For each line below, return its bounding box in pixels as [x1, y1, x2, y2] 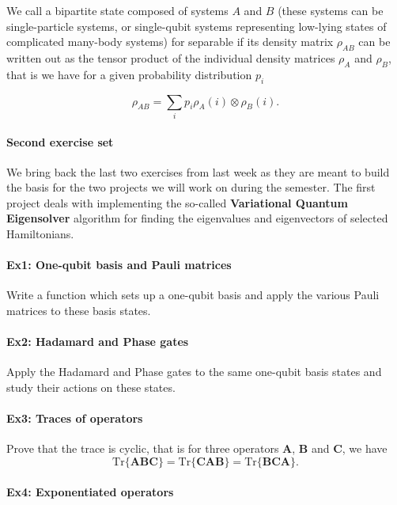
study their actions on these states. [6, 379, 176, 396]
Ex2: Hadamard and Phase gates [6, 333, 189, 350]
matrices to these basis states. [6, 302, 151, 319]
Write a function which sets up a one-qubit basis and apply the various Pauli [6, 287, 380, 303]
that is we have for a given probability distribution [6, 66, 252, 82]
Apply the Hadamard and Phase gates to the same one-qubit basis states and [6, 363, 382, 380]
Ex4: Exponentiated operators [6, 483, 174, 499]
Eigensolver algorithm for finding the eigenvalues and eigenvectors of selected [6, 210, 388, 226]
